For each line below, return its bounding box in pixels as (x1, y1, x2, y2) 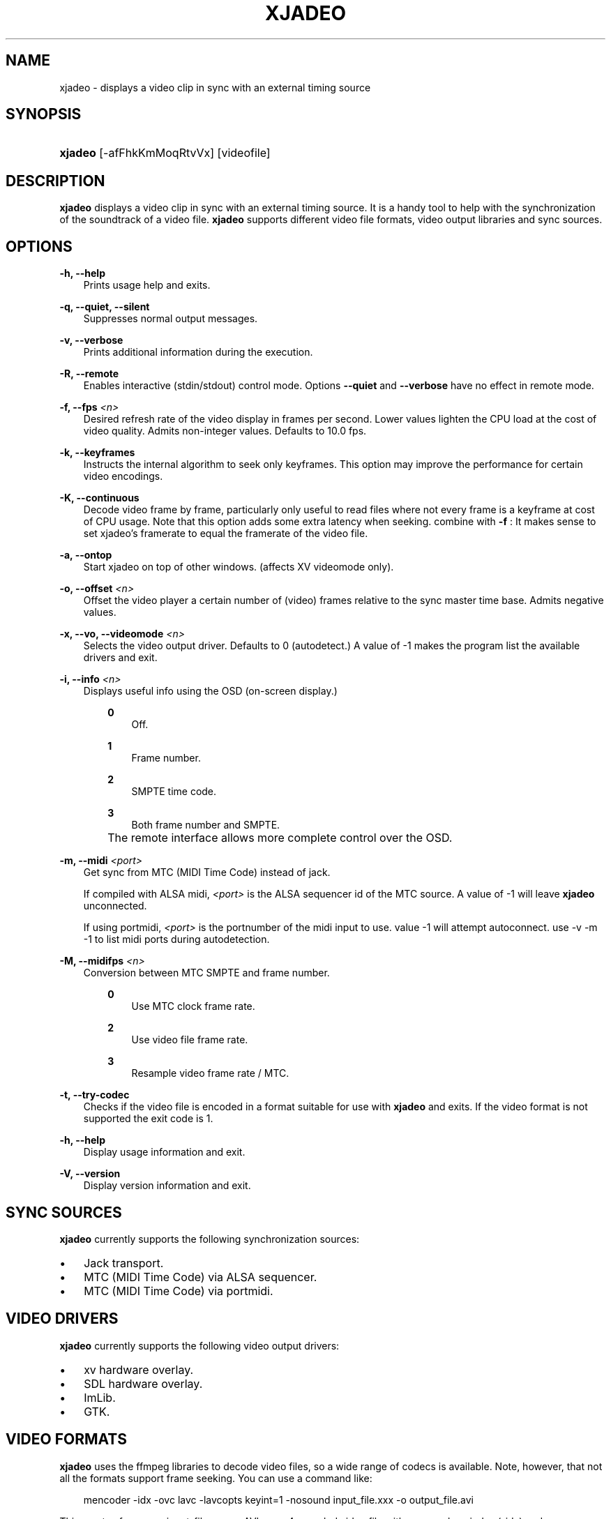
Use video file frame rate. (131, 1034, 248, 1046)
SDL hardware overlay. (84, 1376, 203, 1391)
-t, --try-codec (59, 1089, 130, 1101)
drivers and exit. (83, 651, 158, 664)
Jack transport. (84, 1255, 164, 1270)
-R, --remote (59, 368, 119, 380)
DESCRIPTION (6, 172, 105, 190)
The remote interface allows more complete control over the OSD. (107, 831, 453, 845)
